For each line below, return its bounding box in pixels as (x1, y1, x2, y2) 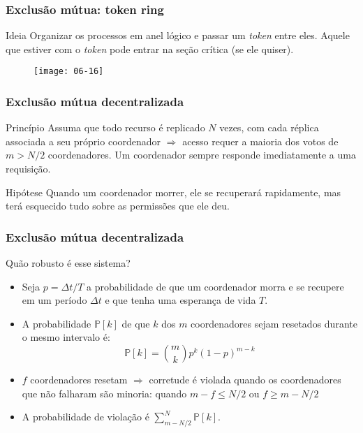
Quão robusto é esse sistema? (6, 256, 131, 270)
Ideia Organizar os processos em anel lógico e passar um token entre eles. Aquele (6, 28, 350, 43)
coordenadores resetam (30, 372, 128, 387)
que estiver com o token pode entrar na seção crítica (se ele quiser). (6, 41, 294, 56)
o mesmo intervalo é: (22, 330, 110, 344)
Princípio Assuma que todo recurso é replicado (6, 120, 205, 135)
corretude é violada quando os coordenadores (149, 372, 341, 387)
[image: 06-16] (34, 66, 104, 77)
